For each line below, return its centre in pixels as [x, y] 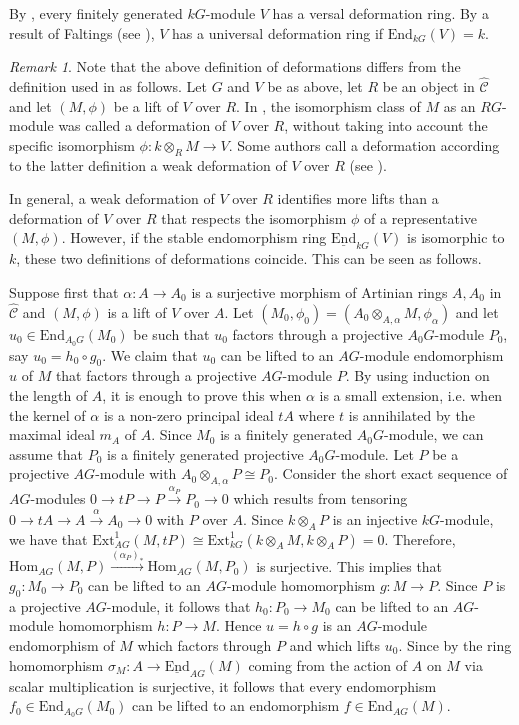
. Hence [238, 625]
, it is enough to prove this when [202, 395]
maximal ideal [52, 434]
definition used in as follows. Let [108, 86]
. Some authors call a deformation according [364, 144]
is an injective [375, 518]
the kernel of [47, 414]
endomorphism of [62, 644]
